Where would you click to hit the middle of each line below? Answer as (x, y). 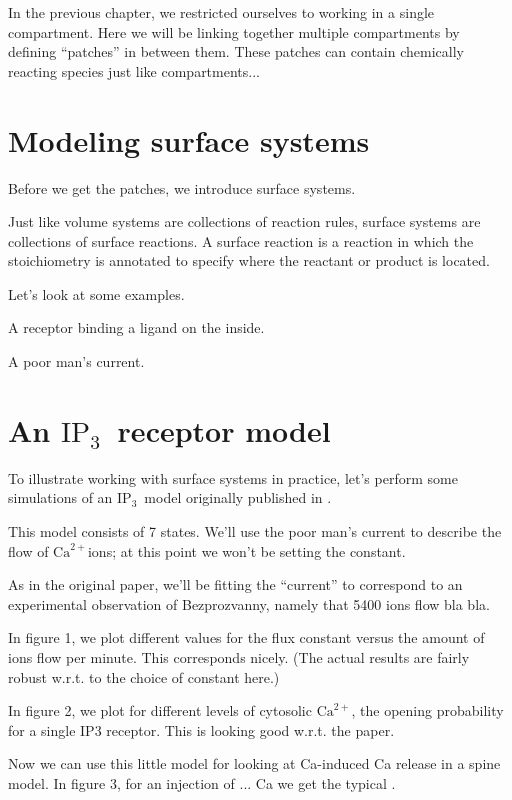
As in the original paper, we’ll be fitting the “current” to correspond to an (235, 584)
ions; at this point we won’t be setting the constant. (246, 550)
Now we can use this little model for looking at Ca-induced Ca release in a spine (254, 763)
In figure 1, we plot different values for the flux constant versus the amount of (246, 637)
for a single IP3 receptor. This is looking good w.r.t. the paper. (201, 729)
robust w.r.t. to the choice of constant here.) (144, 676)
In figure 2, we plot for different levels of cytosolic (160, 710)
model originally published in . (238, 497)
